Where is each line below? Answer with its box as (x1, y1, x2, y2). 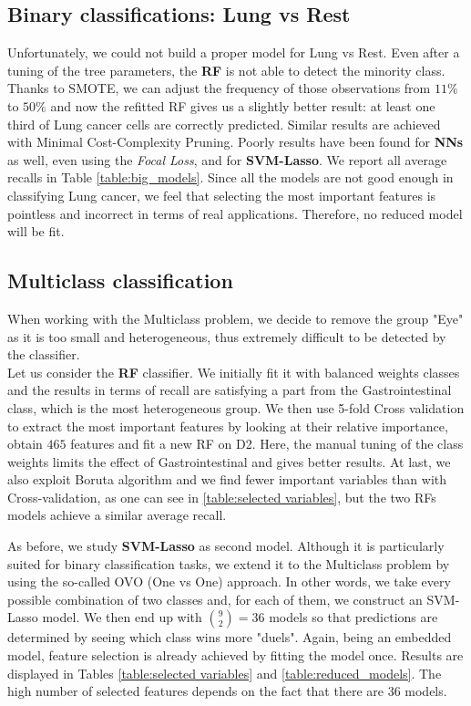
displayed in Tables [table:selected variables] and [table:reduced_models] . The (7, 663, 442, 682)
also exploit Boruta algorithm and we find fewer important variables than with (7, 470, 447, 489)
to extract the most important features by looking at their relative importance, (7, 416, 448, 435)
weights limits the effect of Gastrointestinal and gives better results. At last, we (7, 452, 451, 471)
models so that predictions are (269, 607, 438, 627)
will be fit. (7, 222, 65, 241)
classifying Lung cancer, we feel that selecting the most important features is (7, 185, 436, 204)
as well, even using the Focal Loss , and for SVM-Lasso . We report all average (7, 150, 447, 169)
